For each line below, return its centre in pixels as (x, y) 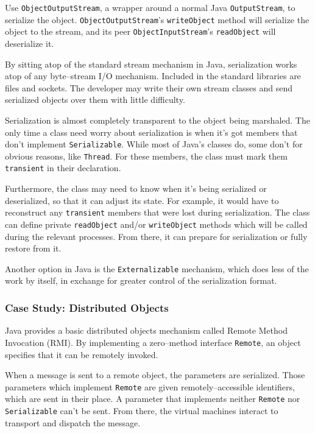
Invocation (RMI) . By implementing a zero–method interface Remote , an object (153, 342)
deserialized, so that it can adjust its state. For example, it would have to (142, 200)
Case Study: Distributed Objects (87, 307)
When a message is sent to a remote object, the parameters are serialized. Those (155, 375)
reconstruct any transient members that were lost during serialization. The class (157, 212)
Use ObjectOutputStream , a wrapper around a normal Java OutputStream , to (150, 7)
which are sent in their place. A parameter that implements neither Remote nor (153, 399)
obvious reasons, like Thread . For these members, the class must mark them (146, 156)
